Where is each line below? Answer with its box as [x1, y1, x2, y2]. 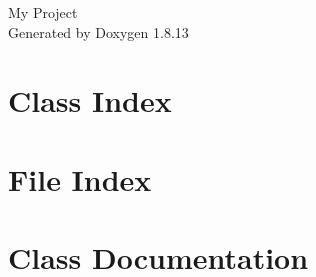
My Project [8, 2, 78, 22]
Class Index [8, 80, 172, 121]
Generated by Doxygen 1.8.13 [8, 21, 189, 42]
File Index [8, 158, 152, 199]
